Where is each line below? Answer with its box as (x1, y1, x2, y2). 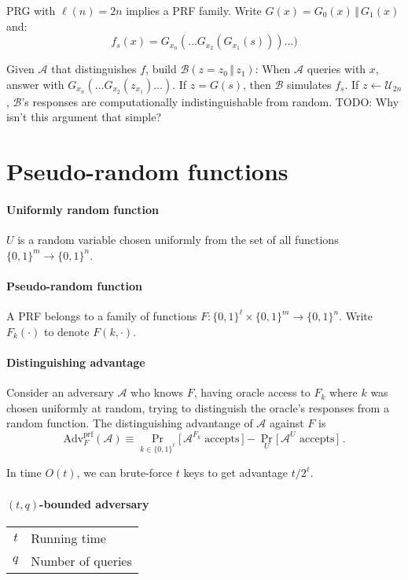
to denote (43, 323, 90, 339)
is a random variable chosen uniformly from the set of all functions (17, 231, 339, 248)
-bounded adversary (39, 495, 149, 512)
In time (6, 464, 42, 481)
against (270, 415, 304, 431)
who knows (130, 384, 184, 401)
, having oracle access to (193, 384, 311, 401)
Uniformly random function (6, 201, 159, 217)
